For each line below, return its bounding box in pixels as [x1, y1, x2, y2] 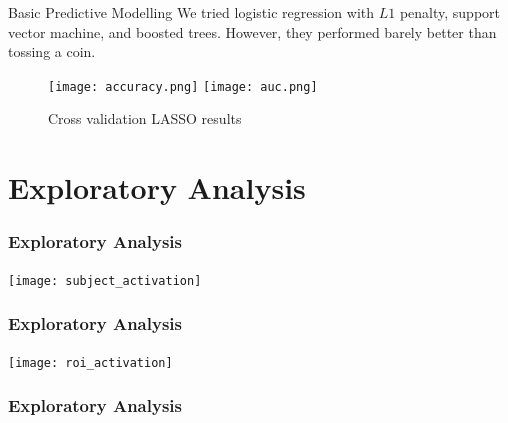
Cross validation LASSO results [48, 108, 242, 129]
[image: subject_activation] [8, 273, 202, 288]
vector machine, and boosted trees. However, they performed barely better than [8, 21, 497, 42]
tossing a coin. [8, 41, 96, 62]
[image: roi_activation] [8, 355, 173, 370]
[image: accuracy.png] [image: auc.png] [48, 79, 318, 94]
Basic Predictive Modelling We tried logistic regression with [8, 2, 375, 22]
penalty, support [399, 2, 500, 22]
